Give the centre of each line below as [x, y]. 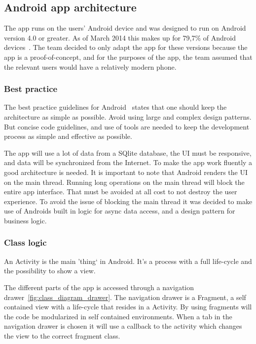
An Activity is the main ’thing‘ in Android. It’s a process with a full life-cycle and [128, 261]
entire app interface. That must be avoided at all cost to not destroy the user [121, 192]
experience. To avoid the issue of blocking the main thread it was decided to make [128, 201]
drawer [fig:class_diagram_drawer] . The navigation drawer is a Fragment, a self [125, 297]
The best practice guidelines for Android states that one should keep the [115, 107]
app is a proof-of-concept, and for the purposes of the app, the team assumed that [128, 57]
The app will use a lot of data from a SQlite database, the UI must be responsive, [128, 152]
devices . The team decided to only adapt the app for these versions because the [126, 47]
